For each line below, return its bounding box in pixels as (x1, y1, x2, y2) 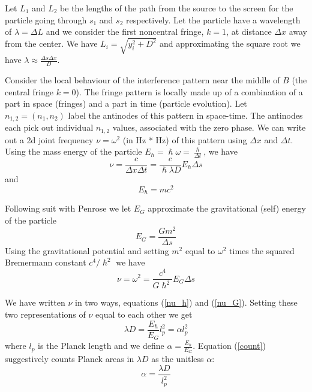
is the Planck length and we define (38, 339, 164, 352)
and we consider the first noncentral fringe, (46, 25, 204, 38)
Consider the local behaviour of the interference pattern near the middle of (5, 74, 280, 86)
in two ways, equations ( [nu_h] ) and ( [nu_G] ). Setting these (75, 296, 298, 309)
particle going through (5, 13, 87, 26)
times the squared (229, 244, 295, 257)
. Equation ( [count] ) (193, 339, 266, 352)
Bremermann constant (5, 256, 86, 269)
